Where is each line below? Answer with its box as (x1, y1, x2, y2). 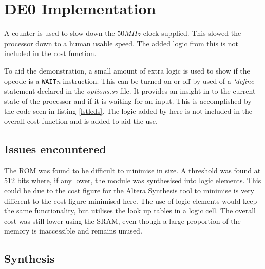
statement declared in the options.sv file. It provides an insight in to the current (4, 85, 256, 96)
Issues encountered (4, 140, 106, 156)
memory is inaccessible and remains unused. (4, 225, 142, 236)
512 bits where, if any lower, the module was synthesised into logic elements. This (4, 175, 261, 186)
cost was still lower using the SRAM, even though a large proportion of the (4, 215, 241, 226)
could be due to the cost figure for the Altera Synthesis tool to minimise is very (4, 185, 255, 195)
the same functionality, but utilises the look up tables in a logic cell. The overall (4, 205, 256, 216)
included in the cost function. (4, 48, 97, 59)
